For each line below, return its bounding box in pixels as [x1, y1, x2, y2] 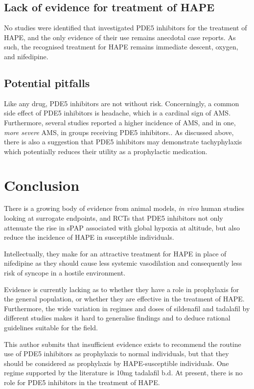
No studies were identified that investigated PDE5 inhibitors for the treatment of [4, 23, 247, 33]
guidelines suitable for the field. [4, 322, 98, 332]
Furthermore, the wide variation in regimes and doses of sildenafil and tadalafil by [4, 303, 250, 313]
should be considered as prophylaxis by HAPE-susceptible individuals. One [4, 358, 229, 368]
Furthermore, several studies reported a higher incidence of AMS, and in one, [4, 117, 236, 127]
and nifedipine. [4, 51, 48, 61]
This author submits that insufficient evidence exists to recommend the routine [4, 339, 241, 349]
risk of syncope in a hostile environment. [4, 268, 126, 278]
